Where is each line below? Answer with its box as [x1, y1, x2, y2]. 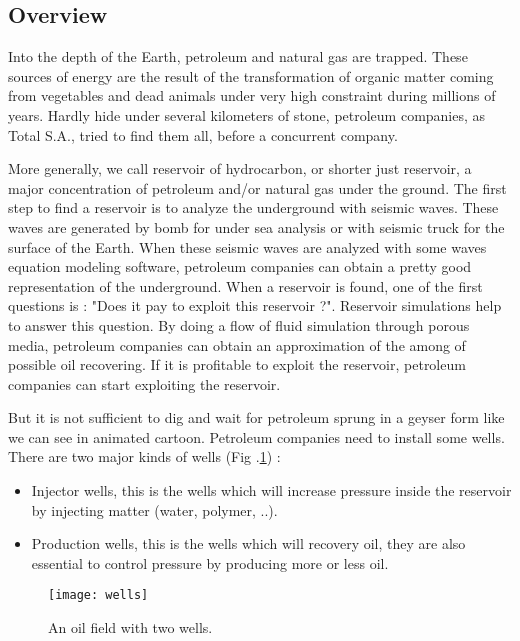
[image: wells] [48, 588, 149, 603]
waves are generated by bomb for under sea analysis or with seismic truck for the [8, 216, 505, 237]
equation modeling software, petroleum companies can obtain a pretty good [8, 256, 472, 277]
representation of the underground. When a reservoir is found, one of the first [8, 275, 483, 296]
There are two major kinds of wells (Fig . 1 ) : [8, 446, 281, 467]
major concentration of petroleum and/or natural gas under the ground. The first [8, 177, 507, 198]
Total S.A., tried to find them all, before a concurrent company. [8, 124, 398, 145]
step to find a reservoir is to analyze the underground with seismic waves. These [8, 197, 499, 218]
